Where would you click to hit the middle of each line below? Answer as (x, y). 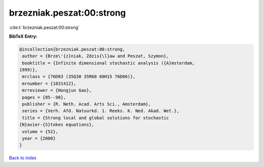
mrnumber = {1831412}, (49, 83)
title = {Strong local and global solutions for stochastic (96, 118)
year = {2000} (39, 138)
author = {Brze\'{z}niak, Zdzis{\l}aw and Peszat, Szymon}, (96, 56)
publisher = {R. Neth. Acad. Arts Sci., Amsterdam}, (87, 104)
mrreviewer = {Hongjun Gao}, (57, 90)
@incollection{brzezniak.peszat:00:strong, (72, 49)
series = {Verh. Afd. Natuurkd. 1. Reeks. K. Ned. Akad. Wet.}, (101, 111)
